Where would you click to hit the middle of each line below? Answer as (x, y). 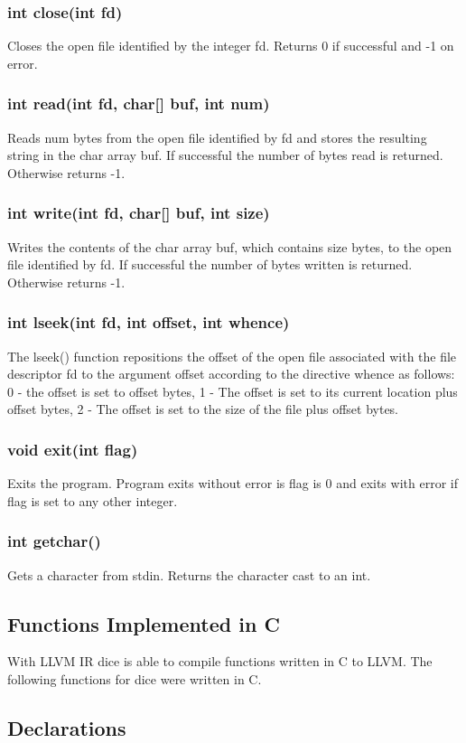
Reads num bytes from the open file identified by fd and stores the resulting (217, 137)
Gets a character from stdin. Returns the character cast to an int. (189, 574)
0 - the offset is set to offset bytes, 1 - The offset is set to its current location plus (233, 391)
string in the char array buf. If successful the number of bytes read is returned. (225, 155)
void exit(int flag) (73, 449)
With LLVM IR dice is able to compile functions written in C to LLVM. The (220, 661)
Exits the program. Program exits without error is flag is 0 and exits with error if (233, 483)
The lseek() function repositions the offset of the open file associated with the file (232, 356)
